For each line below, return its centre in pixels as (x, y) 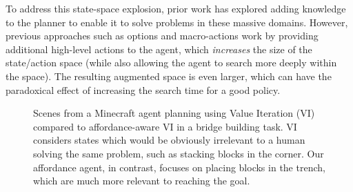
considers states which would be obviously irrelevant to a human (169, 140)
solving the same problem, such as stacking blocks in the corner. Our (179, 153)
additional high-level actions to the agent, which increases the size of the (159, 49)
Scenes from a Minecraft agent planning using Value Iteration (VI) (174, 113)
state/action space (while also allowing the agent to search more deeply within (171, 63)
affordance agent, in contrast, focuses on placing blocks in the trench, (179, 167)
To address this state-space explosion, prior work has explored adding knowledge (176, 8)
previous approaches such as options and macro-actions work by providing (162, 36)
